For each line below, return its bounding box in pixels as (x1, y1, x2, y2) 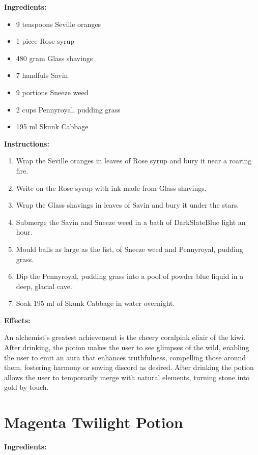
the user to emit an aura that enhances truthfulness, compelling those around (4, 352, 246, 362)
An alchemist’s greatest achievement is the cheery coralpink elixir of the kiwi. (4, 332, 246, 343)
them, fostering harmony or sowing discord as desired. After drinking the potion (4, 362, 254, 373)
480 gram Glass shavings (16, 52, 93, 63)
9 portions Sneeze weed (16, 87, 89, 97)
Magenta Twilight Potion (4, 412, 183, 433)
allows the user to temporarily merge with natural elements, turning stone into (4, 372, 250, 382)
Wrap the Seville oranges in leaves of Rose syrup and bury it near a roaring (16, 155, 252, 166)
